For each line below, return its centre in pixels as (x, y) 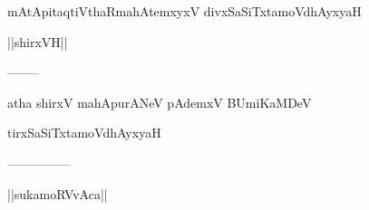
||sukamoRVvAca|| (58, 193)
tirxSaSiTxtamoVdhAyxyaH (84, 133)
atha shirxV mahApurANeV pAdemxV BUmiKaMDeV (160, 102)
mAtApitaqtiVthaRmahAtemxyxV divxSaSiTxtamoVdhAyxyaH (184, 11)
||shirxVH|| (38, 41)
